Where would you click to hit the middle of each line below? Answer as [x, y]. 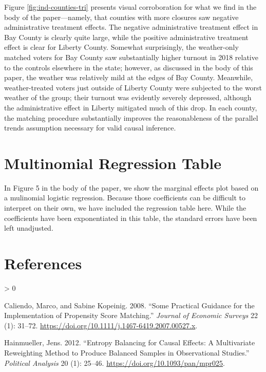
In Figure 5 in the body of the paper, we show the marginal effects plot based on [131, 187]
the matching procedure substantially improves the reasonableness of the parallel [131, 117]
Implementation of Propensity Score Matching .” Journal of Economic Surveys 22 [131, 315]
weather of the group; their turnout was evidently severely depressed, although [128, 97]
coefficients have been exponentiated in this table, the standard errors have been [131, 218]
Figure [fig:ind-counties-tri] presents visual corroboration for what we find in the [130, 7]
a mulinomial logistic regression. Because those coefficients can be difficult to [125, 198]
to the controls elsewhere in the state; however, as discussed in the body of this [129, 67]
